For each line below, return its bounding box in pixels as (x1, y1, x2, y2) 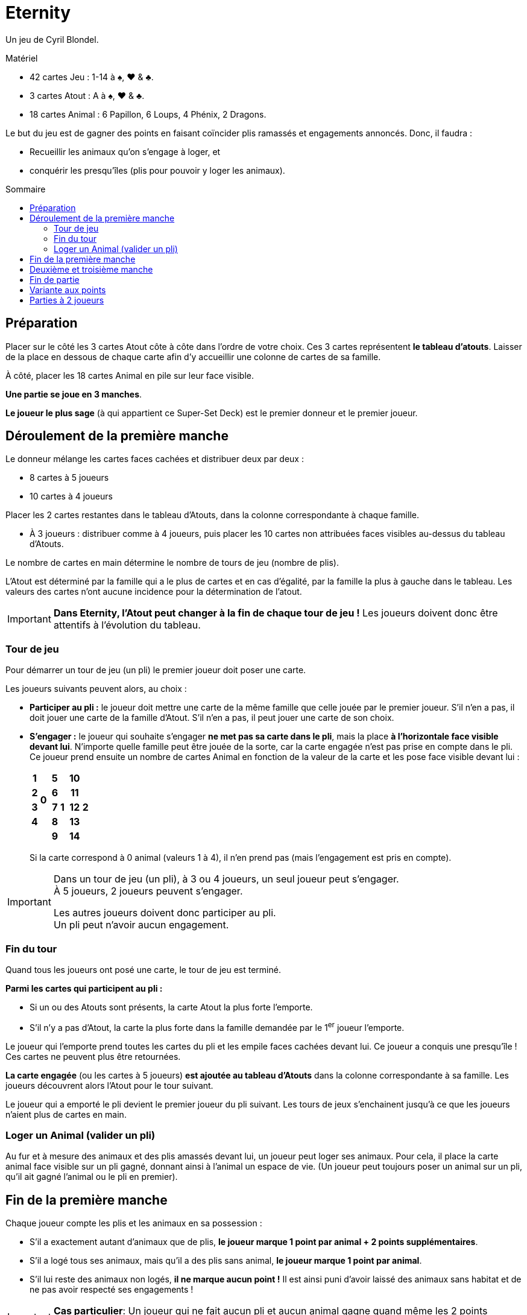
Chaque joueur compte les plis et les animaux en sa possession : (5, 1218, 262, 1229)
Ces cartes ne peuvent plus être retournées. (5, 1051, 181, 1062)
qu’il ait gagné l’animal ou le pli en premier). (5, 1171, 178, 1182)
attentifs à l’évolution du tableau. (53, 619, 201, 632)
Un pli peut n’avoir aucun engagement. (53, 919, 229, 931)
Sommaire (5, 183, 46, 194)
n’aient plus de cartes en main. (5, 1109, 127, 1120)
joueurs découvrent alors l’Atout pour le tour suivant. (5, 1080, 213, 1091)
